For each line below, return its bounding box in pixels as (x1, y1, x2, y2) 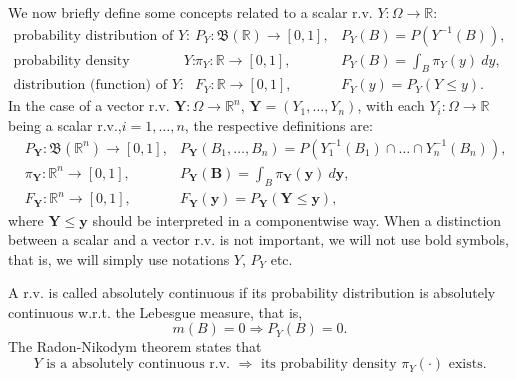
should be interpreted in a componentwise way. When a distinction (92, 209, 502, 230)
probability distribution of (13, 28, 174, 43)
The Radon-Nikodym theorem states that (8, 336, 262, 357)
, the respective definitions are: (184, 115, 373, 136)
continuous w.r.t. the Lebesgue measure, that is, (8, 301, 303, 322)
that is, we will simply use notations (8, 248, 230, 269)
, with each (357, 95, 425, 116)
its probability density (261, 357, 397, 372)
